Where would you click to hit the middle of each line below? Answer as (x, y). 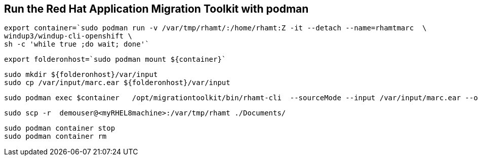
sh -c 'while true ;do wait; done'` (77, 44)
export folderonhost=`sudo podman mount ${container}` (115, 59)
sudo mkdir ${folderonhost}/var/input (81, 75)
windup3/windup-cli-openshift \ (68, 36)
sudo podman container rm (55, 136)
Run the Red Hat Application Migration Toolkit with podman (156, 9)
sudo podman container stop (60, 128)
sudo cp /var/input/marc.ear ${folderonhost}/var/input (117, 83)
